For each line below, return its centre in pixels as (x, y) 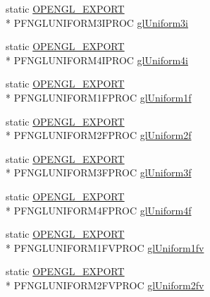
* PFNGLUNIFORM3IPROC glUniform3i (97, 22)
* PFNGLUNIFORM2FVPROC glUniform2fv (105, 285)
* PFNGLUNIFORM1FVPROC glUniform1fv (105, 247)
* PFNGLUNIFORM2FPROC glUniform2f (99, 135)
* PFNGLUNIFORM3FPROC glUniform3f (99, 172)
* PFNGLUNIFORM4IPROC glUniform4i (97, 60)
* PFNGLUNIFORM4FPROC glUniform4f (99, 210)
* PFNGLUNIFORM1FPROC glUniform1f (99, 97)
